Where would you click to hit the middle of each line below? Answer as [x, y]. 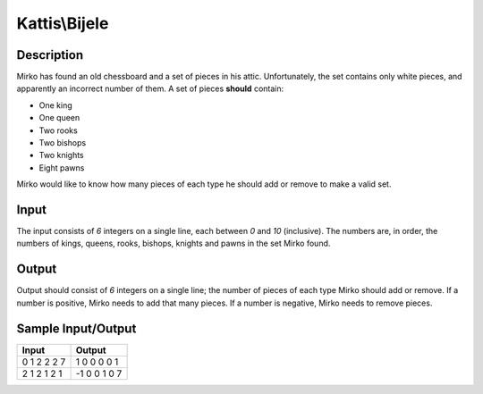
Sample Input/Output [76, 328]
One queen [59, 118]
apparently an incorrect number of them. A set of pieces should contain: [150, 88]
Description [50, 55]
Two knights [61, 155]
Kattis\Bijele [63, 23]
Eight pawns [62, 168]
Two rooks [58, 130]
